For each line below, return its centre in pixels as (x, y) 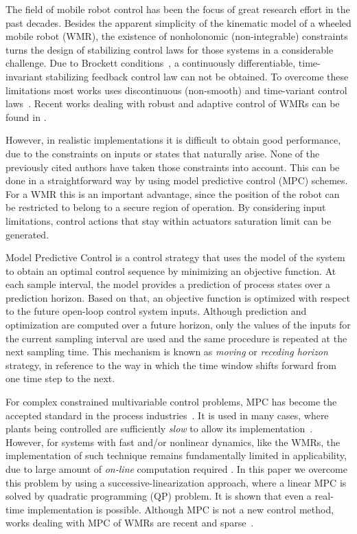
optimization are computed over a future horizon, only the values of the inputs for (178, 325)
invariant (24, 76)
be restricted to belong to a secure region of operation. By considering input (166, 207)
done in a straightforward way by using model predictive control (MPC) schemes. (177, 180)
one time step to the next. (60, 378)
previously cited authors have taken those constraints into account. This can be (173, 167)
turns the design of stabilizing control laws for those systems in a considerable (170, 49)
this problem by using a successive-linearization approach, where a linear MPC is (176, 482)
